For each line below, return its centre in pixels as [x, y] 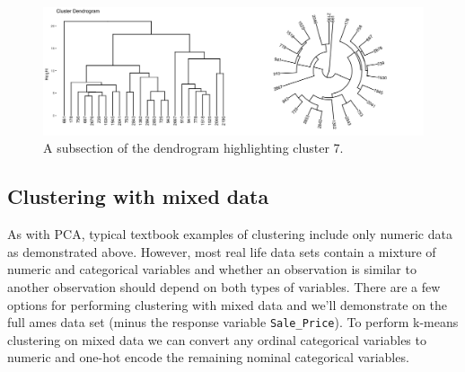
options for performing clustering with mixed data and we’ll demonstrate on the [228, 304]
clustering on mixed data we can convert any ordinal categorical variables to [217, 339]
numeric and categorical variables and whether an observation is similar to [212, 269]
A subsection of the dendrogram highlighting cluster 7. [193, 148]
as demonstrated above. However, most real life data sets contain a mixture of [222, 251]
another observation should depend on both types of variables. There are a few [224, 287]
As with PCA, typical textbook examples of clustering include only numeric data [230, 234]
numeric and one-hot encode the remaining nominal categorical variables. [208, 357]
